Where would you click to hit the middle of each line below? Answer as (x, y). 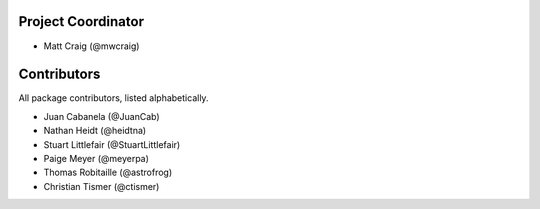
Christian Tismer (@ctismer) (101, 186)
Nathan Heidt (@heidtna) (95, 131)
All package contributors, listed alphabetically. (113, 98)
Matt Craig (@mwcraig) (91, 46)
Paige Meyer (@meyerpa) (96, 158)
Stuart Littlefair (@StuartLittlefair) (112, 144)
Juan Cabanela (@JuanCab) (101, 116)
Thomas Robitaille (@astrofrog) (108, 172)
